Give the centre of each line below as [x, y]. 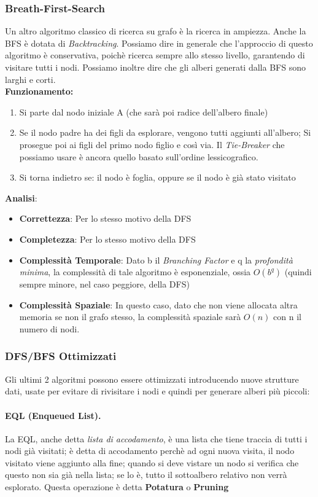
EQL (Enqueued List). [53, 415]
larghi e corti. [30, 79]
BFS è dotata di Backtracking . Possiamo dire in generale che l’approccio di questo [159, 43]
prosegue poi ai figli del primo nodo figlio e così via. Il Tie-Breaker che [152, 144]
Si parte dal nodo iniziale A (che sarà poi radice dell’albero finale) [144, 112]
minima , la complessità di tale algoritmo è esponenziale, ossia [135, 272]
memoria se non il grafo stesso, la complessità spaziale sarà [130, 317]
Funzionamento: [39, 91]
